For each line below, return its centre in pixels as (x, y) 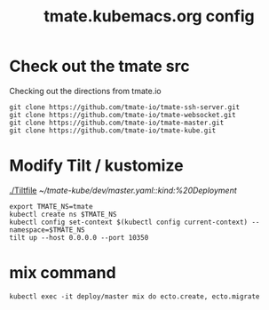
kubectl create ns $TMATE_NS (63, 214)
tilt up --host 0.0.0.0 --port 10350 (79, 237)
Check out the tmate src (99, 66)
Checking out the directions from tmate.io (85, 91)
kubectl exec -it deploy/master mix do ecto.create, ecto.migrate (134, 296)
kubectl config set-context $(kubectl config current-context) (129, 222)
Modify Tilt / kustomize (96, 166)
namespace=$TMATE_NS (47, 230)
